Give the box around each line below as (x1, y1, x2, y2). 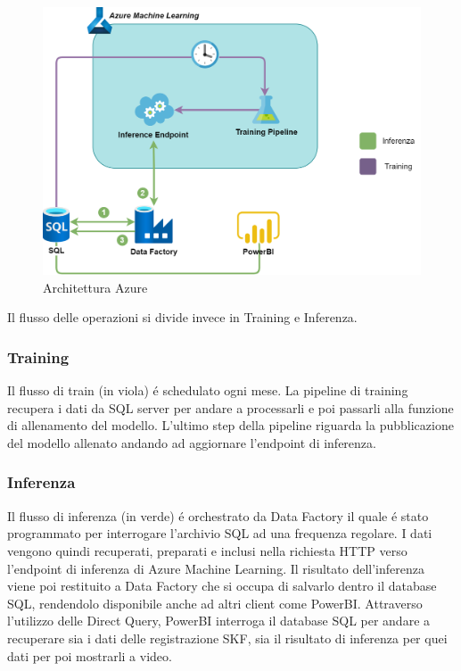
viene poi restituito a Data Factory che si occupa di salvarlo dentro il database (7, 576, 437, 595)
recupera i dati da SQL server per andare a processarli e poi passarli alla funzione (7, 398, 454, 417)
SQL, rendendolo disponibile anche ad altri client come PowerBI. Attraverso (7, 593, 423, 612)
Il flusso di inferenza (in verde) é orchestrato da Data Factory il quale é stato (7, 506, 429, 525)
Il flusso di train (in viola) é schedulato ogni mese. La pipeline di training (7, 381, 408, 400)
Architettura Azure (43, 278, 148, 296)
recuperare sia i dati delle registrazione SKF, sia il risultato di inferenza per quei (7, 628, 448, 647)
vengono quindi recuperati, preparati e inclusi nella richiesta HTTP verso (7, 541, 407, 559)
